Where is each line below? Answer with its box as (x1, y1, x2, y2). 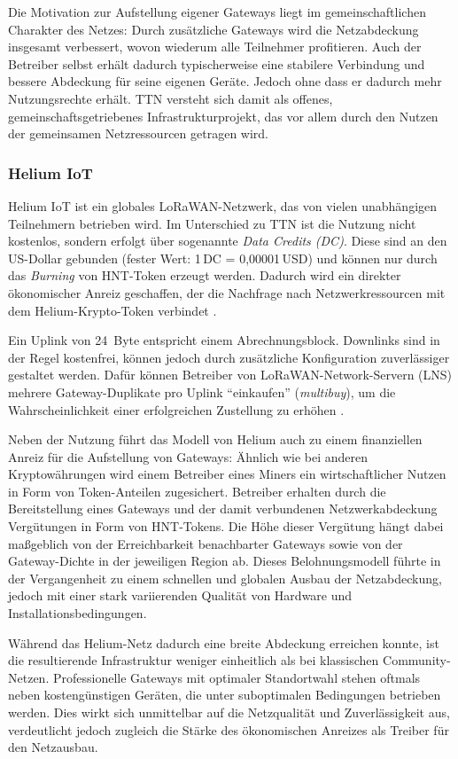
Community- (383, 651, 451, 669)
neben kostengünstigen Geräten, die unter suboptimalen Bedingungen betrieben (8, 685, 441, 704)
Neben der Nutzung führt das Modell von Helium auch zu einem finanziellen (8, 430, 423, 449)
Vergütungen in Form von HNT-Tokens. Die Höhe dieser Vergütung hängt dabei (8, 517, 444, 536)
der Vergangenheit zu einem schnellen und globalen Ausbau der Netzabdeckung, (8, 568, 442, 587)
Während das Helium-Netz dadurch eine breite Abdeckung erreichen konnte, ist (8, 633, 439, 652)
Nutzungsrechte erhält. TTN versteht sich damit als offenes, (8, 89, 333, 107)
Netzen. (8, 668, 50, 686)
